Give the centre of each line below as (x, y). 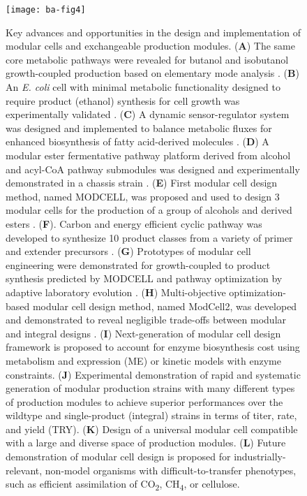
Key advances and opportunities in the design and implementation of (153, 32)
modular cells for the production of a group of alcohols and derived (149, 210)
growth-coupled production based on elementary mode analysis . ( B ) (152, 73)
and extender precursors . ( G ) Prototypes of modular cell (128, 251)
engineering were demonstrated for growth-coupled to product (138, 264)
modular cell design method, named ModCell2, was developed (165, 306)
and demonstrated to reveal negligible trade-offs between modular (146, 320)
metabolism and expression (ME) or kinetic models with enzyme (143, 360)
